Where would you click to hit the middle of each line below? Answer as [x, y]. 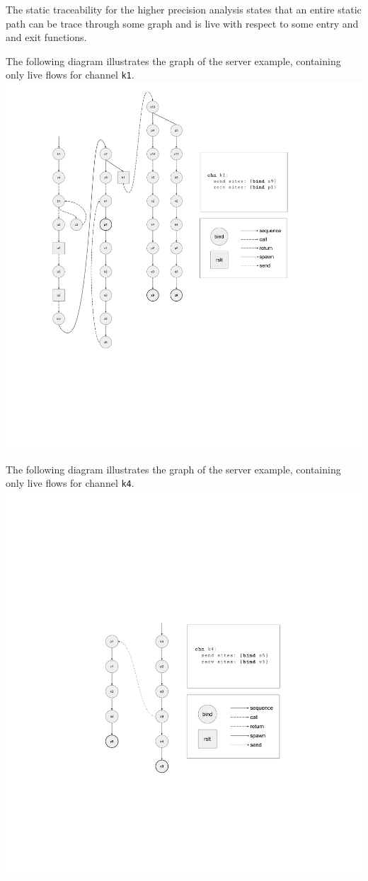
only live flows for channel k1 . [70, 75]
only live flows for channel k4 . [70, 483]
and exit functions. [46, 37]
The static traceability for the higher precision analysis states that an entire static [184, 9]
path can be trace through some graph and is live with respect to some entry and [182, 23]
